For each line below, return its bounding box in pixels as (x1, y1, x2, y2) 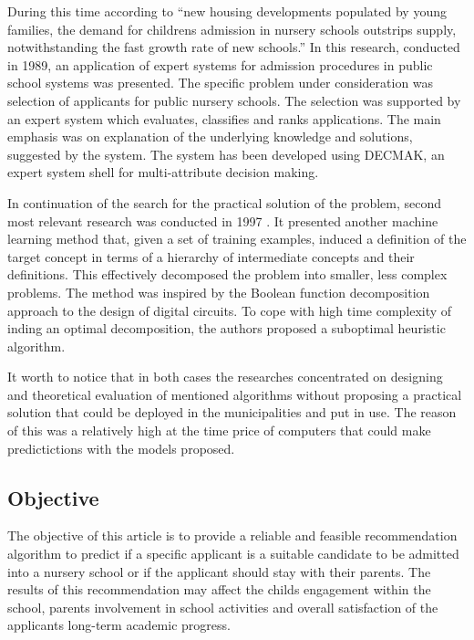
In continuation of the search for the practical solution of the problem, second (7, 193, 442, 212)
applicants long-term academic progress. (7, 615, 231, 635)
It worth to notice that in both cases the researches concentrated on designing (7, 367, 443, 386)
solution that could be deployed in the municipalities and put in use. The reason (7, 403, 457, 422)
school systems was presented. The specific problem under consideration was (7, 73, 434, 92)
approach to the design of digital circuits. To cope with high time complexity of (7, 300, 452, 320)
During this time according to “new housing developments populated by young (7, 2, 447, 20)
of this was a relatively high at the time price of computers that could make (7, 421, 431, 440)
